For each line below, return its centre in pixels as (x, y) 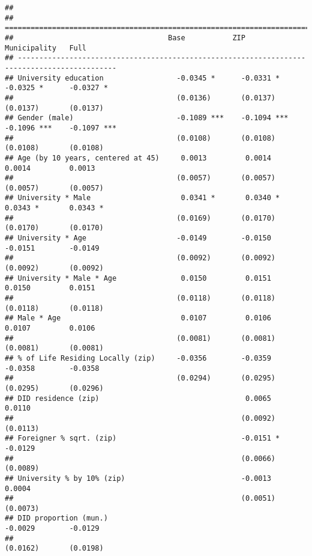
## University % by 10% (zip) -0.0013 (138, 478)
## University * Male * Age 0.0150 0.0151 (138, 278)
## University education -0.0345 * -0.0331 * (142, 78)
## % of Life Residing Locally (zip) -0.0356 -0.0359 (138, 358)
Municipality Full (46, 48)
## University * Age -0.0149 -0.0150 (138, 238)
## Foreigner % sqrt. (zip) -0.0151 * (142, 438)
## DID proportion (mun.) (56, 518)
